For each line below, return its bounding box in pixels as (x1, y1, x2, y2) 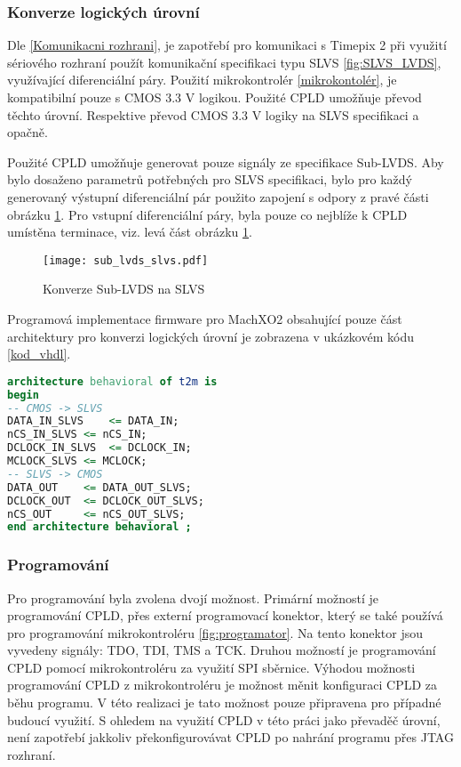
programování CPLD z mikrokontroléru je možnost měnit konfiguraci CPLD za (7, 675, 438, 694)
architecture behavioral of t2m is (7, 375, 218, 388)
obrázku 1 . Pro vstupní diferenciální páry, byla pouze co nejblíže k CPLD (7, 205, 408, 223)
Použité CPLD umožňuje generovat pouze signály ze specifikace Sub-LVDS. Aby (7, 152, 444, 171)
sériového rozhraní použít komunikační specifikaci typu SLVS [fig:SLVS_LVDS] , (7, 52, 441, 71)
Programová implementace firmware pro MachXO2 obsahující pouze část (7, 310, 402, 327)
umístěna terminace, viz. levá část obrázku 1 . (7, 222, 252, 241)
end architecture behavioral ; (7, 521, 192, 534)
